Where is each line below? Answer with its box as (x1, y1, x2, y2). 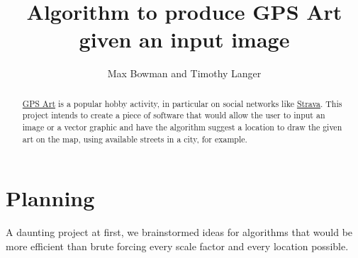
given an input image (79, 25, 290, 54)
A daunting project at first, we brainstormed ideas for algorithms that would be (6, 225, 353, 240)
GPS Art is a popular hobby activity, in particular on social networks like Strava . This (22, 97, 342, 109)
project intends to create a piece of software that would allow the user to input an (22, 109, 325, 121)
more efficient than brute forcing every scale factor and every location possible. (6, 238, 349, 253)
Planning (6, 184, 95, 213)
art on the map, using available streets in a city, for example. (22, 133, 247, 145)
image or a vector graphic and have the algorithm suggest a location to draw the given (22, 121, 342, 133)
